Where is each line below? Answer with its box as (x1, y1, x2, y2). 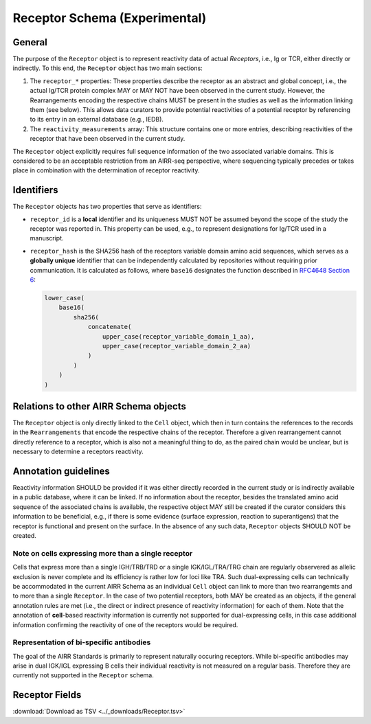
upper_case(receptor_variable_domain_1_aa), (102, 332, 255, 340)
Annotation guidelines (12, 465, 110, 477)
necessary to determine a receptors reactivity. (12, 447, 144, 456)
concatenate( (87, 323, 132, 331)
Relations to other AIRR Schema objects (12, 400, 187, 412)
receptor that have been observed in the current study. (30, 135, 185, 143)
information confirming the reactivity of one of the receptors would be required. (12, 620, 238, 629)
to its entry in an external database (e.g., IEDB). (30, 115, 164, 124)
